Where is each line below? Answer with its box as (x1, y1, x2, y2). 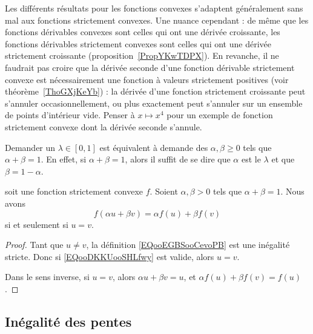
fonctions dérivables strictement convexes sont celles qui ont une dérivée (5, 37, 271, 50)
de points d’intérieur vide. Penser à (5, 109, 135, 121)
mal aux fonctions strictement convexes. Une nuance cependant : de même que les (5, 13, 309, 26)
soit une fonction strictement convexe (5, 185, 143, 198)
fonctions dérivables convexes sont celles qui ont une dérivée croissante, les (5, 25, 280, 38)
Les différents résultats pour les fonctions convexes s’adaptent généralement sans (5, 2, 303, 14)
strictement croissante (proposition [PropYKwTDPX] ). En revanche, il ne (5, 49, 279, 62)
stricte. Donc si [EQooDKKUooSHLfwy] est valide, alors (5, 250, 214, 262)
